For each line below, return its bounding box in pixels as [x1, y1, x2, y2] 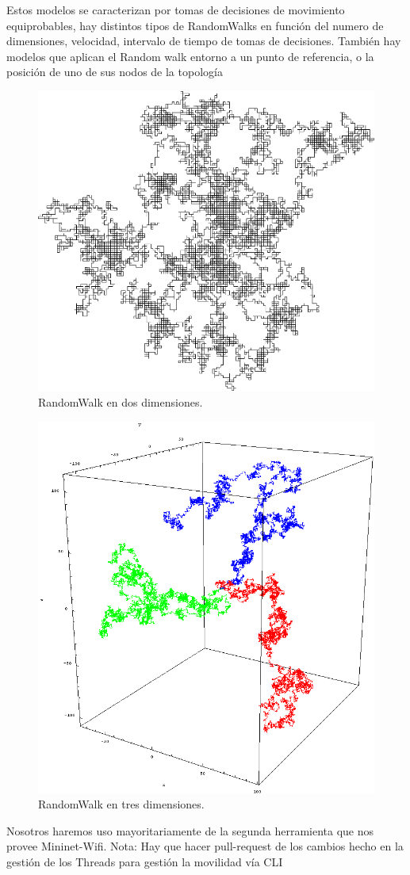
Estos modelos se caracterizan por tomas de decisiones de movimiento [6, 2, 345, 17]
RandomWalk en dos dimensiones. [38, 393, 203, 410]
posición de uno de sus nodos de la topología [6, 63, 223, 80]
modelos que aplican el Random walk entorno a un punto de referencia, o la [6, 48, 374, 64]
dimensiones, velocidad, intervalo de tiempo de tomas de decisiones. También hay [6, 32, 401, 49]
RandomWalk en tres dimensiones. [38, 796, 205, 812]
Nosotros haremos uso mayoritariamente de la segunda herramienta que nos [6, 822, 374, 839]
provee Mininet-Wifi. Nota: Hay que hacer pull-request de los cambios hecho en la [6, 838, 404, 854]
